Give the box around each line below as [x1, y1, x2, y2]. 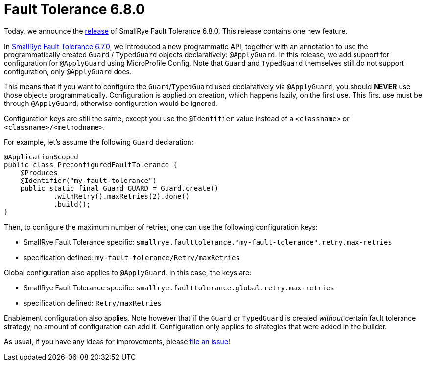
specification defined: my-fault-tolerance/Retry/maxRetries [24, 253, 240, 261]
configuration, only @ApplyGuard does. [4, 67, 132, 76]
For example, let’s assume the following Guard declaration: [4, 137, 193, 146]
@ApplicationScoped [4, 153, 78, 161]
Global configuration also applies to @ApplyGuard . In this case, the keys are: [4, 268, 252, 277]
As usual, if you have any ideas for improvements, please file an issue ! [4, 337, 231, 346]
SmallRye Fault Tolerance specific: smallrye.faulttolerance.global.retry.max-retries [24, 283, 334, 292]
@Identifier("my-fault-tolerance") [20, 176, 157, 184]
